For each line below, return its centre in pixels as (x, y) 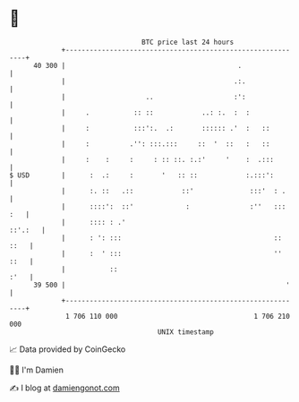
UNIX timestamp (186, 332)
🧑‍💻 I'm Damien (37, 370)
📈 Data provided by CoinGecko (68, 349)
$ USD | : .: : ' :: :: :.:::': (142, 175)
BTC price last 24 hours (188, 42)
